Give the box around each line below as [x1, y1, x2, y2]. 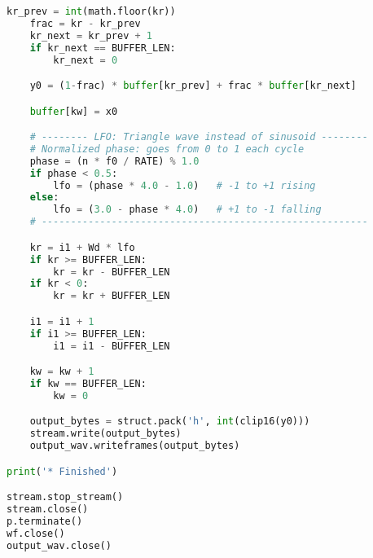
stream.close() [7, 503, 89, 516]
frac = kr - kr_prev [29, 17, 141, 29]
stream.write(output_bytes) [29, 428, 182, 440]
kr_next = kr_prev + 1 [29, 29, 153, 42]
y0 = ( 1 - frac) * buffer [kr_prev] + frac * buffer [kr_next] [29, 80, 357, 92]
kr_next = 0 [53, 54, 118, 66]
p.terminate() [7, 515, 83, 527]
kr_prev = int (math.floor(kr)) [7, 6, 176, 17]
